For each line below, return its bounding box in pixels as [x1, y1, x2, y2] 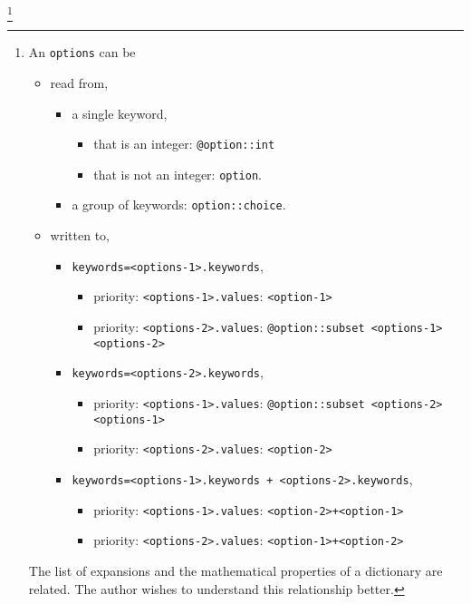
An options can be [28, 43, 136, 62]
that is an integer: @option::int [93, 134, 275, 153]
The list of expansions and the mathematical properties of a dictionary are [28, 560, 443, 580]
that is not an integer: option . [93, 164, 262, 183]
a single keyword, [72, 103, 168, 122]
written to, [50, 226, 110, 245]
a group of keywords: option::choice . [72, 195, 286, 214]
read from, [50, 73, 109, 92]
